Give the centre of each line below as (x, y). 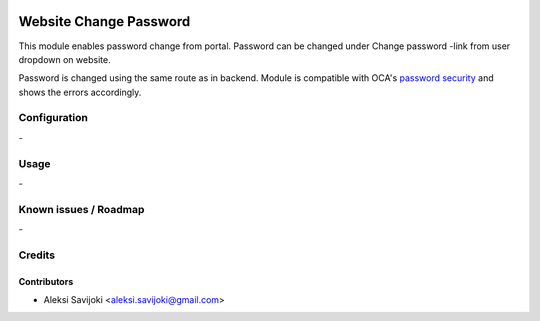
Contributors (46, 281)
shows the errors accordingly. (80, 92)
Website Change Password (104, 21)
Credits (36, 255)
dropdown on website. (64, 59)
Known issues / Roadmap (81, 209)
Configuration (53, 118)
